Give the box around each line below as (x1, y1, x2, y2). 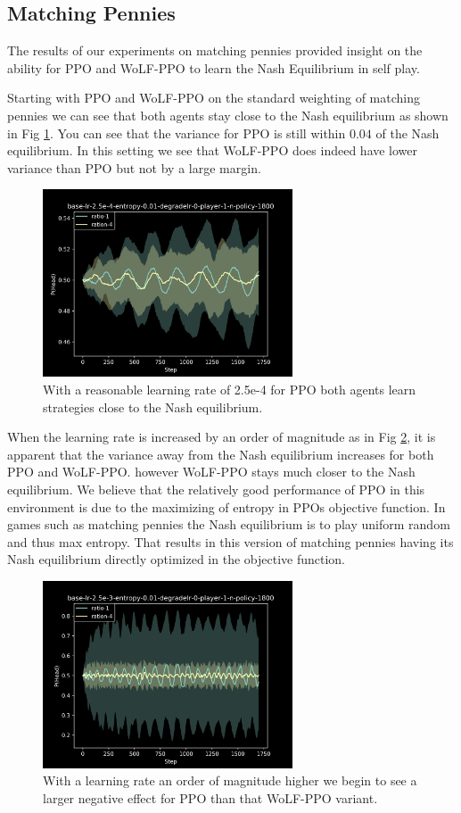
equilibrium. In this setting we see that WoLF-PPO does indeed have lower (7, 141, 418, 160)
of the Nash (375, 123, 440, 142)
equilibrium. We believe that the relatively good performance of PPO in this (7, 479, 425, 498)
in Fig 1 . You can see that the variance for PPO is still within (7, 123, 346, 142)
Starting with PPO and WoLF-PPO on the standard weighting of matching (7, 88, 421, 107)
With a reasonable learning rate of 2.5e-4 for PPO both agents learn (43, 379, 416, 398)
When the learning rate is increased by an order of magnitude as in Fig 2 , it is (7, 427, 436, 446)
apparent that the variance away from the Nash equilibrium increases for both (7, 444, 434, 463)
